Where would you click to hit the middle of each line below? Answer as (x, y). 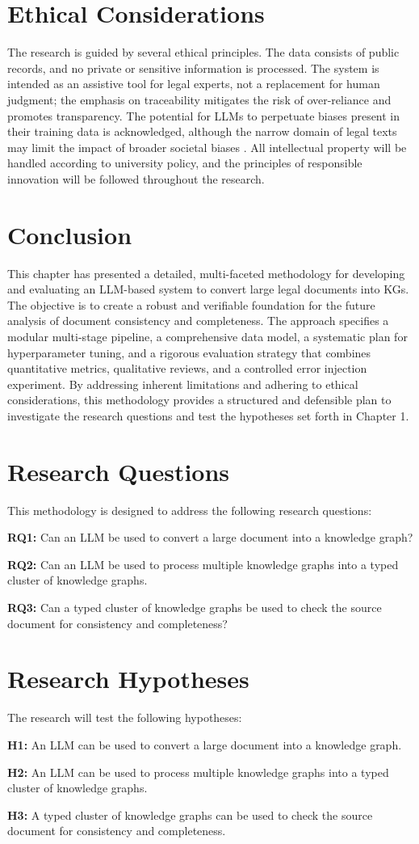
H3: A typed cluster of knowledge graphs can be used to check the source (190, 814)
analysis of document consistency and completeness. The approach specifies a (198, 321)
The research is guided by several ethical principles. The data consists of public (203, 52)
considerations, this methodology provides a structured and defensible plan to (199, 400)
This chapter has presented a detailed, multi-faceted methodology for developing (206, 273)
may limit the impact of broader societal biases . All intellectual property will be (207, 147)
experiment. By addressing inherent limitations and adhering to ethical (183, 384)
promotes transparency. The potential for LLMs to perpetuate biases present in (204, 115)
